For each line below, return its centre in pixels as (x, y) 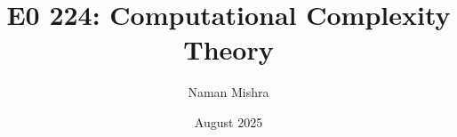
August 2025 (228, 121)
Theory (228, 49)
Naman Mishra (228, 92)
